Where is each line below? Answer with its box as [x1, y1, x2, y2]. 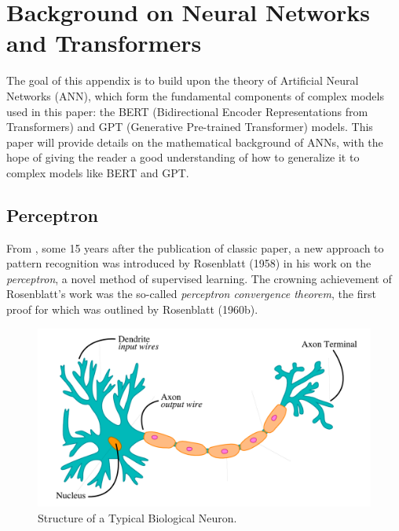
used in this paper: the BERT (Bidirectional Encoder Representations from [6, 103, 368, 119]
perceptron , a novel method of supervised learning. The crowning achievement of [6, 270, 392, 286]
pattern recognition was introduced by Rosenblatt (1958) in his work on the [6, 255, 372, 271]
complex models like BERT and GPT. [6, 164, 189, 180]
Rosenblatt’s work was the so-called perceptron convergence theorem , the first [6, 286, 376, 302]
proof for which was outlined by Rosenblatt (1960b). [6, 301, 258, 318]
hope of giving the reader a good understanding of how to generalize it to [6, 149, 360, 165]
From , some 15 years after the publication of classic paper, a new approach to [6, 239, 384, 256]
